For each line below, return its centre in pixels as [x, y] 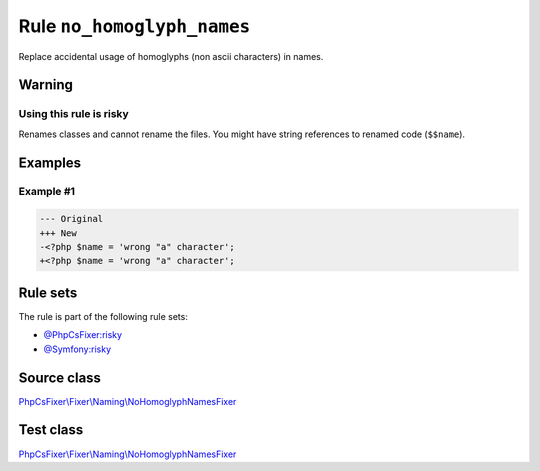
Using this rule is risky [73, 114]
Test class [51, 430]
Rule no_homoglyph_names [134, 26]
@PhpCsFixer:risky [83, 335]
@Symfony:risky [77, 349]
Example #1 [46, 192]
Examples [50, 162]
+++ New [58, 233]
